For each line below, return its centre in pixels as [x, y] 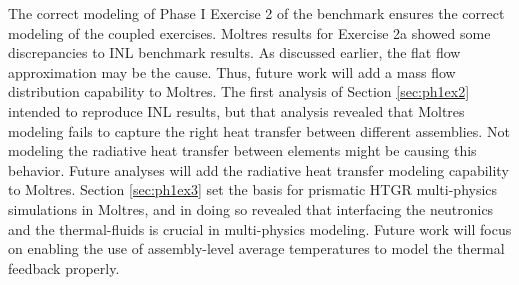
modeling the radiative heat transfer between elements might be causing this [242, 150]
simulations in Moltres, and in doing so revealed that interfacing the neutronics [251, 208]
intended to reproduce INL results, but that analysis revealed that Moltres [236, 110]
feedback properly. [64, 267]
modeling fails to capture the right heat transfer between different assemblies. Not [259, 130]
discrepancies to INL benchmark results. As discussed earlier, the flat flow [234, 52]
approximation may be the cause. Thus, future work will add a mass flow [232, 71]
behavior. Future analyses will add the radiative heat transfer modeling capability [258, 169]
